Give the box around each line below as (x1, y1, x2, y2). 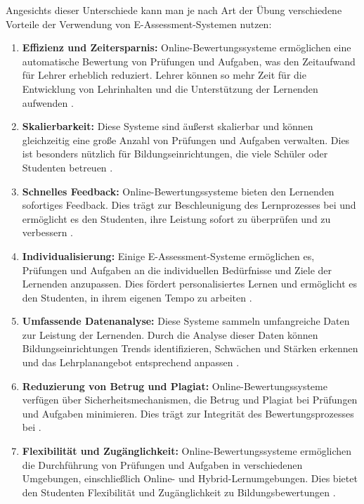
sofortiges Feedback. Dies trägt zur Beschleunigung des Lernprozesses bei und (22, 198, 356, 212)
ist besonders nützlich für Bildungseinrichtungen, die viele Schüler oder (22, 146, 328, 161)
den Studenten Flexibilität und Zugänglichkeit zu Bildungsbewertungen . (22, 484, 336, 499)
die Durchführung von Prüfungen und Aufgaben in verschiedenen (22, 457, 303, 472)
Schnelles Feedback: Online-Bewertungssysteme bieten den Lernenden (22, 183, 334, 198)
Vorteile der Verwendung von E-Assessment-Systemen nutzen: (6, 16, 272, 31)
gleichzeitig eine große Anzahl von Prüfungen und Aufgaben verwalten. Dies (22, 132, 350, 147)
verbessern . (22, 225, 73, 240)
